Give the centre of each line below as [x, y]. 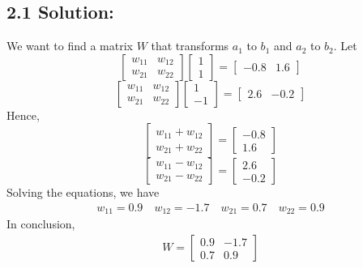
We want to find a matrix [70, 46]
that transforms [190, 46]
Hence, [23, 115]
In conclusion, [41, 224]
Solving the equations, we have [83, 192]
